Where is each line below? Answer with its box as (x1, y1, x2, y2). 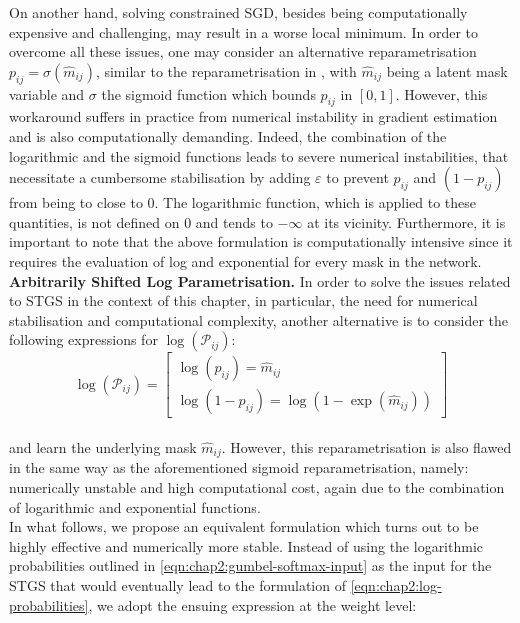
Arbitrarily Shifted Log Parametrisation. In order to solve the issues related (9, 270, 511, 291)
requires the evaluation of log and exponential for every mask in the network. (9, 250, 482, 271)
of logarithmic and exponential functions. (9, 496, 261, 517)
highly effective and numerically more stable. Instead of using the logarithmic (9, 535, 484, 556)
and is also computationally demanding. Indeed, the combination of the (9, 125, 447, 146)
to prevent (326, 167, 389, 188)
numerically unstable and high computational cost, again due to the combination (9, 477, 505, 498)
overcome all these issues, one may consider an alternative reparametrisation (9, 41, 477, 62)
